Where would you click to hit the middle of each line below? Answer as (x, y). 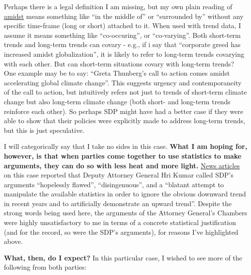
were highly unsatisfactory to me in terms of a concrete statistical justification (120, 222)
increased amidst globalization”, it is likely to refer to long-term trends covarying (124, 54)
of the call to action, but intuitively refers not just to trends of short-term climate (125, 92)
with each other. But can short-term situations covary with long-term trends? (119, 63)
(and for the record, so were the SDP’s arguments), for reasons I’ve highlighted (121, 232)
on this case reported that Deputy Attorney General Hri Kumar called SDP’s (119, 175)
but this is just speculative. (44, 130)
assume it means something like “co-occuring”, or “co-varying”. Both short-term (122, 35)
